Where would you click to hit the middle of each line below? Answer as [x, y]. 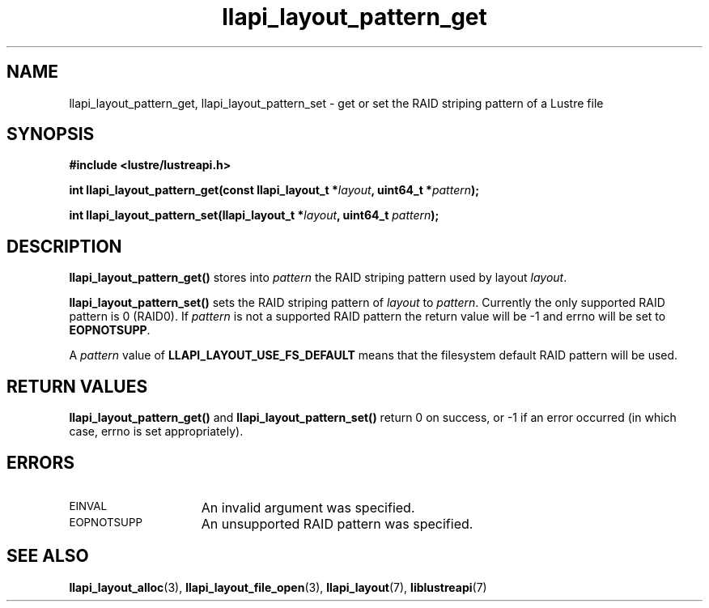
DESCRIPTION [64, 246]
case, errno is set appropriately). [156, 432]
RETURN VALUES [77, 386]
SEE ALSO [48, 556]
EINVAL [88, 506]
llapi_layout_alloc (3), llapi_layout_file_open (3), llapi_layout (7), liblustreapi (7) [278, 587]
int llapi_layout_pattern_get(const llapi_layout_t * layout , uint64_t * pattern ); [274, 190]
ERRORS [41, 462]
